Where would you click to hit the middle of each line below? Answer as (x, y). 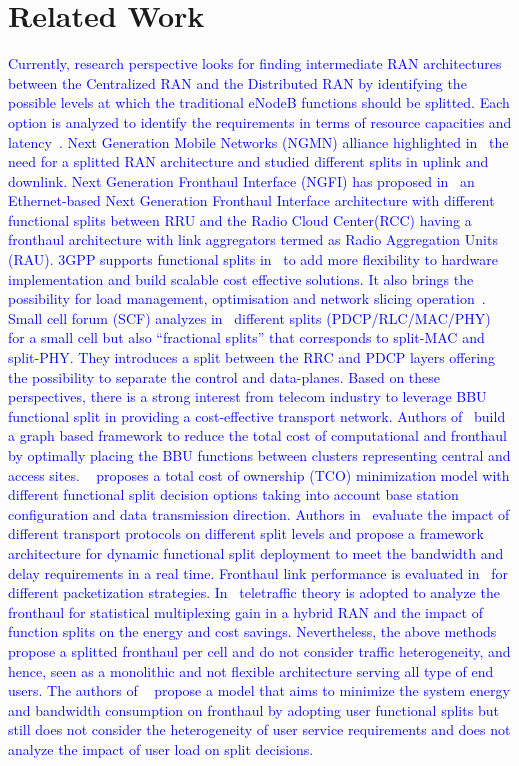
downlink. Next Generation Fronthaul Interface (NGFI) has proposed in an (241, 180)
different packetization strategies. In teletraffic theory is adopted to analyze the (254, 592)
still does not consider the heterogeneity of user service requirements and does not (259, 729)
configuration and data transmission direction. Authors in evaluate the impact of (259, 513)
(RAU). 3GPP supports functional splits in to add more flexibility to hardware (253, 259)
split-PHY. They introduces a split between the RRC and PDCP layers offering (251, 357)
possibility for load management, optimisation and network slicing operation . (247, 298)
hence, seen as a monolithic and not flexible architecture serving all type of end (251, 670)
